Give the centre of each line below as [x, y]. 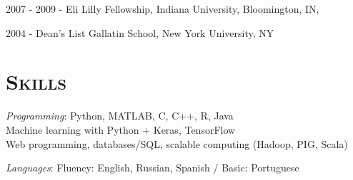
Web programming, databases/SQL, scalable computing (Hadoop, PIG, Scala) [177, 143]
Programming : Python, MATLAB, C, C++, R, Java [120, 116]
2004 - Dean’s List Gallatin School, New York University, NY [140, 32]
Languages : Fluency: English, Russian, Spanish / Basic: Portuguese [153, 168]
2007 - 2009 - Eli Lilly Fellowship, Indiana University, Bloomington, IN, [163, 9]
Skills [36, 81]
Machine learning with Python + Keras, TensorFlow [121, 129]
